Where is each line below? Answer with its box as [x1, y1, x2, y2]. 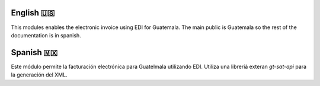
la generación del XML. [11, 71, 68, 78]
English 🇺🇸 [11, 8, 55, 18]
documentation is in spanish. [11, 31, 81, 39]
